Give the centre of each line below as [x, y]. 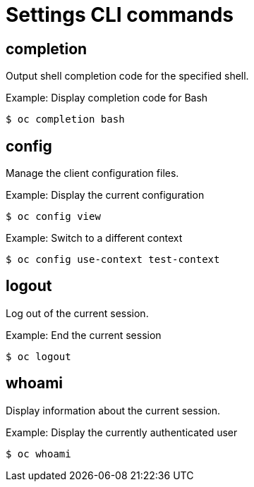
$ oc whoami [38, 454]
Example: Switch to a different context [94, 238]
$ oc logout [38, 356]
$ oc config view [53, 217]
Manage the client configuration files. [92, 173]
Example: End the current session [84, 335]
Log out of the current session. [77, 313]
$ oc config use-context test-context [113, 260]
